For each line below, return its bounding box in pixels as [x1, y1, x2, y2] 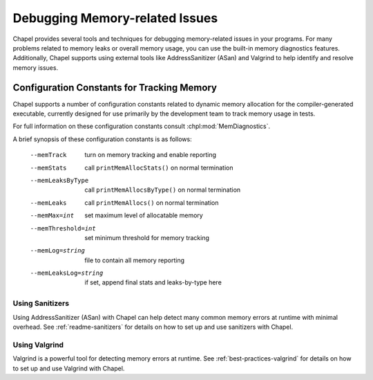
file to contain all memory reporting [84, 256, 185, 264]
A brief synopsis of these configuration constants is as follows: [12, 135, 193, 143]
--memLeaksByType [30, 177, 89, 184]
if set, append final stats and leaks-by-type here [84, 278, 222, 287]
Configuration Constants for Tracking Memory [12, 82, 218, 93]
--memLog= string [30, 246, 86, 255]
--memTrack [30, 151, 67, 159]
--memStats [30, 163, 67, 172]
